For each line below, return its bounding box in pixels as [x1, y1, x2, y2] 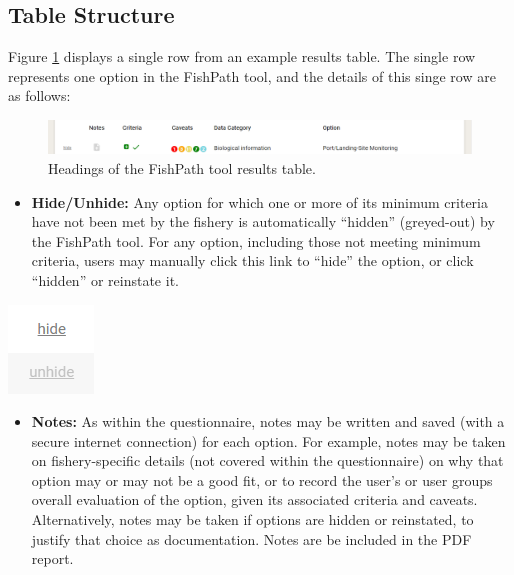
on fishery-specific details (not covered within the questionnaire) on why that [31, 450, 504, 471]
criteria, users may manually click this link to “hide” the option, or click [31, 250, 474, 271]
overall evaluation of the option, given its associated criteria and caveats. [31, 489, 478, 510]
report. [31, 548, 74, 569]
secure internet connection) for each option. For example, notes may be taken [31, 430, 506, 451]
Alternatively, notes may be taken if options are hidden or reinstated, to [31, 509, 474, 530]
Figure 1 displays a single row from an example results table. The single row [8, 46, 476, 67]
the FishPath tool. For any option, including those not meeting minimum [31, 230, 481, 251]
